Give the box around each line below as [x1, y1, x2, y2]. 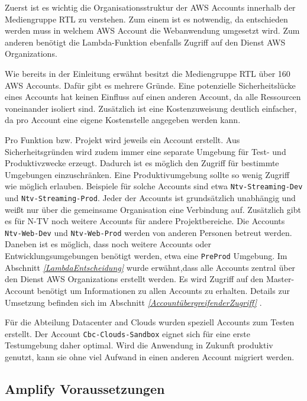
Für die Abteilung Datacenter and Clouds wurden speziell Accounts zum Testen [5, 316, 295, 328]
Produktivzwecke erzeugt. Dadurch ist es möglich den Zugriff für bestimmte [5, 157, 279, 169]
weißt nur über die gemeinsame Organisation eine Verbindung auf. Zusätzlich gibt [5, 203, 301, 215]
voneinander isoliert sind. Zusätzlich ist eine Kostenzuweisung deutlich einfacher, [5, 102, 297, 114]
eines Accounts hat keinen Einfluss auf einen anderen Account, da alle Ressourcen [5, 90, 301, 103]
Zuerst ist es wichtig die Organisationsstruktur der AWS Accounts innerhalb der [5, 1, 296, 13]
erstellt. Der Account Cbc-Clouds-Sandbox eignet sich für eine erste [5, 327, 250, 339]
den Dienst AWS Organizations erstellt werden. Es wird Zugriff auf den [5, 273, 264, 285]
